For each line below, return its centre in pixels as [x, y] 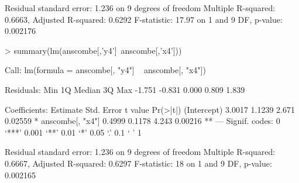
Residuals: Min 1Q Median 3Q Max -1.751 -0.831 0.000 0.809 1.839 [125, 89]
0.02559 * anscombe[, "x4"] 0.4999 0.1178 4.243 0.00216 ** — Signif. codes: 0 [142, 121]
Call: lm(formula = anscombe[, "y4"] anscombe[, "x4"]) [105, 70]
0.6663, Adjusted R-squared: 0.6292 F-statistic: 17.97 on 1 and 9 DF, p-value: [144, 19]
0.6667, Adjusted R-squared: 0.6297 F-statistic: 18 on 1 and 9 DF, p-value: [138, 163]
